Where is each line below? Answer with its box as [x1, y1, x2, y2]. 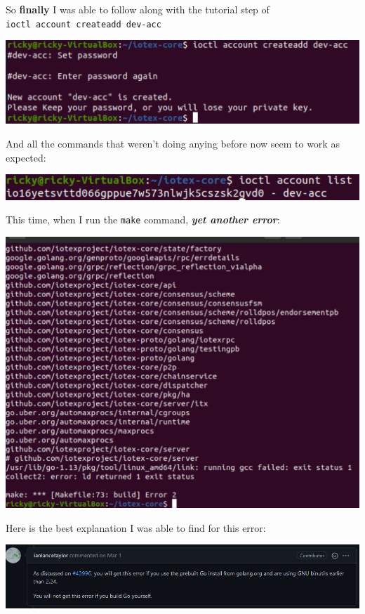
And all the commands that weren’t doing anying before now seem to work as [6, 136, 340, 151]
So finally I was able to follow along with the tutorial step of [6, 2, 270, 16]
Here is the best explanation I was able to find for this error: [6, 520, 266, 535]
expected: [6, 150, 46, 164]
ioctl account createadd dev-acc [6, 19, 161, 30]
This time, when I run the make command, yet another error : [6, 212, 280, 227]
